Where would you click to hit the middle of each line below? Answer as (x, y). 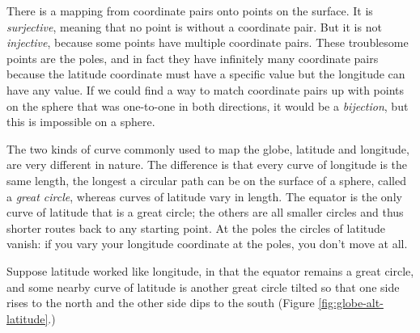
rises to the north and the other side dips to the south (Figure (161, 303)
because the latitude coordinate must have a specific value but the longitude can (206, 74)
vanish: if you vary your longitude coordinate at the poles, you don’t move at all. (207, 244)
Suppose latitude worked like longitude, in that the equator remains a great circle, (210, 270)
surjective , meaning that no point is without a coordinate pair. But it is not (194, 26)
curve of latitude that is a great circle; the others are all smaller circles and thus (205, 212)
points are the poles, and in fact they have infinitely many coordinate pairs (193, 58)
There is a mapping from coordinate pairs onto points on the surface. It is (190, 11)
